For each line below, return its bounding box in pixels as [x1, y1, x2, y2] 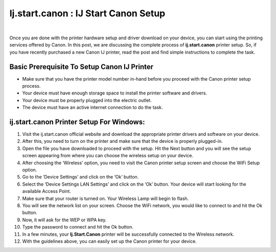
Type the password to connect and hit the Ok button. [22, 224, 134, 230]
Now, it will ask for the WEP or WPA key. [22, 217, 107, 223]
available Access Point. [22, 188, 72, 194]
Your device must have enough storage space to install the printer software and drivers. [22, 90, 207, 96]
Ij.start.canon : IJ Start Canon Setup [9, 8, 166, 19]
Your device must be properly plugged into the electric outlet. [22, 97, 152, 103]
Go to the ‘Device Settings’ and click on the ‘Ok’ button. [22, 174, 139, 180]
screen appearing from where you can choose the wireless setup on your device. [22, 153, 194, 159]
